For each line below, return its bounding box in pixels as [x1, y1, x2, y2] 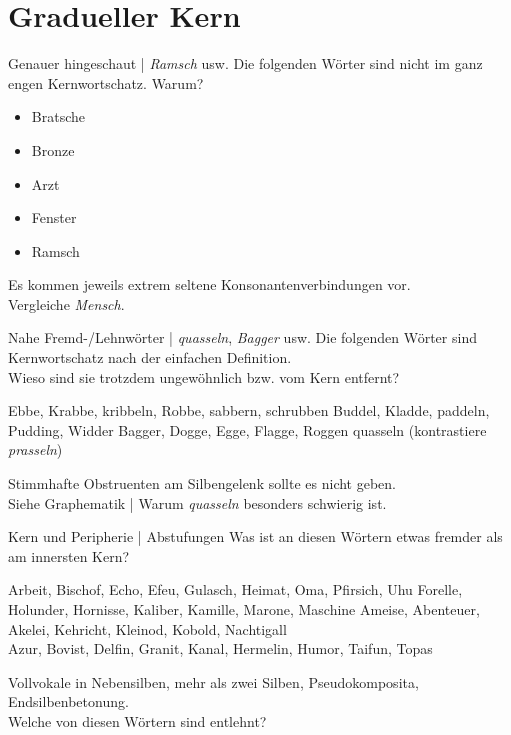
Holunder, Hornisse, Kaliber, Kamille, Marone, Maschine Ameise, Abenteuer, [8, 599, 480, 619]
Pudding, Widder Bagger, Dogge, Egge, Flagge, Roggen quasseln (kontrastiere [8, 419, 487, 440]
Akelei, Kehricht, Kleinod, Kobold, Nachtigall [8, 618, 287, 639]
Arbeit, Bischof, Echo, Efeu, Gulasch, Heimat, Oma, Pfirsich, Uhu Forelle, [8, 579, 463, 600]
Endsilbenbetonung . [8, 691, 129, 712]
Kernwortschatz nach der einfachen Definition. [8, 347, 292, 368]
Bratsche [31, 106, 85, 127]
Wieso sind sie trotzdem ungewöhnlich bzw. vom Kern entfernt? [8, 366, 400, 387]
